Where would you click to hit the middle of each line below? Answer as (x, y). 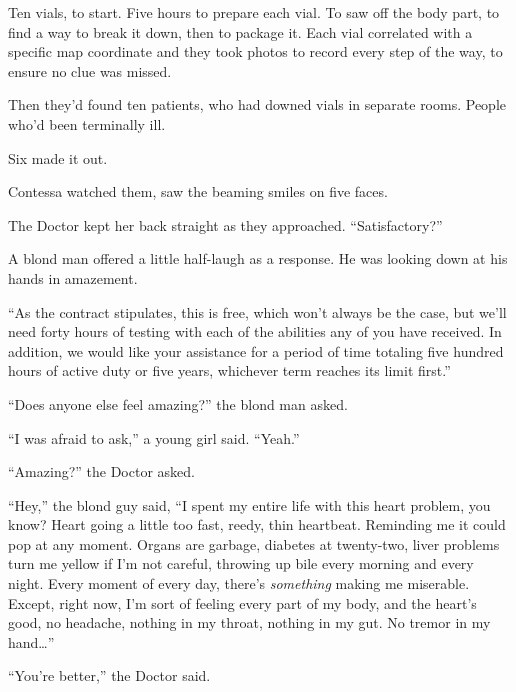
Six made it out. (58, 157)
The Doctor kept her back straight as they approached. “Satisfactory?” (225, 224)
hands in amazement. (73, 277)
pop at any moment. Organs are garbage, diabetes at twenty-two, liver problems (254, 543)
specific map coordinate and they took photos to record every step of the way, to (255, 51)
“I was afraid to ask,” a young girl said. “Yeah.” (154, 437)
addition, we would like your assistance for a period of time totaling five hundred (256, 350)
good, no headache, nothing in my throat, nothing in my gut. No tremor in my (249, 622)
